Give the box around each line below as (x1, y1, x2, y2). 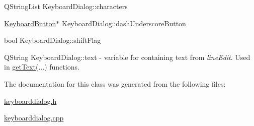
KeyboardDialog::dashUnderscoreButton (61, 18, 186, 28)
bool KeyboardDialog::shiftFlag (4, 35, 101, 45)
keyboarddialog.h (4, 95, 57, 106)
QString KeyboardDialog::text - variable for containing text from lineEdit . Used (4, 51, 250, 62)
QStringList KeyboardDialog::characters (4, 1, 128, 11)
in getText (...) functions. (4, 61, 79, 72)
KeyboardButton (4, 18, 56, 28)
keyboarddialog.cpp (4, 112, 64, 123)
